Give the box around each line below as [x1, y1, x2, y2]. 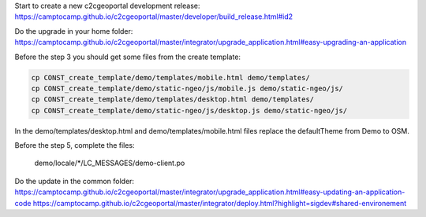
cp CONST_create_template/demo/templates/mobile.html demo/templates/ [31, 73, 311, 82]
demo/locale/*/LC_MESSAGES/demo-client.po [34, 158, 185, 168]
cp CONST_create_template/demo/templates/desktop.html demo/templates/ [31, 95, 315, 104]
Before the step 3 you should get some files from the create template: [14, 52, 241, 61]
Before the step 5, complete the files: [14, 141, 135, 150]
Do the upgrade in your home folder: [14, 26, 133, 35]
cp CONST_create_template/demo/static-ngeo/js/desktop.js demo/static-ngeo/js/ [31, 106, 348, 115]
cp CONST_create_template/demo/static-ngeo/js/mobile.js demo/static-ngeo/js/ [31, 83, 343, 93]
